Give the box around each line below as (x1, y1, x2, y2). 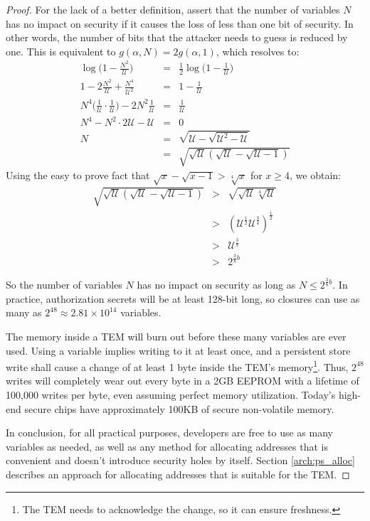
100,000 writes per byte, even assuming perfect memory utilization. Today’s (6, 387, 336, 402)
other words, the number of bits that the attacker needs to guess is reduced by (6, 30, 348, 45)
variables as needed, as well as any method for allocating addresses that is (6, 439, 328, 453)
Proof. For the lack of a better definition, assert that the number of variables (6, 2, 340, 16)
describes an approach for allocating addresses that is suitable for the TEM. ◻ (6, 467, 350, 481)
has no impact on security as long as (137, 277, 296, 292)
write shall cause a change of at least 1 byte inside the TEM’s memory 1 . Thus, (6, 358, 349, 374)
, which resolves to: (216, 43, 300, 58)
